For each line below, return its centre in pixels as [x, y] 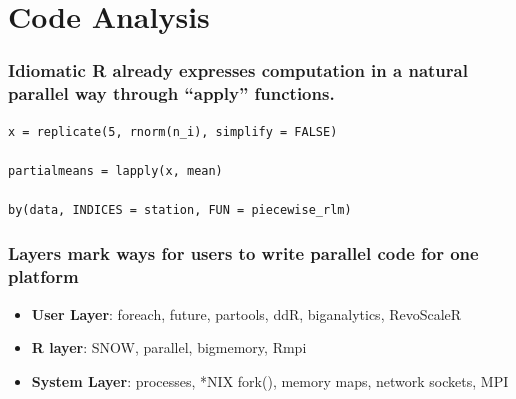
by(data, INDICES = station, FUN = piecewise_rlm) [180, 209]
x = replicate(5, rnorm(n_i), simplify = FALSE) [173, 131]
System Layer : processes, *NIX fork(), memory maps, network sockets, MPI [270, 380]
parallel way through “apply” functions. [171, 93]
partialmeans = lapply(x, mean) [115, 170]
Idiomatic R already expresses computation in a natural [238, 70]
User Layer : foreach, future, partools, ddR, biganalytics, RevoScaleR [246, 313]
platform [43, 276]
